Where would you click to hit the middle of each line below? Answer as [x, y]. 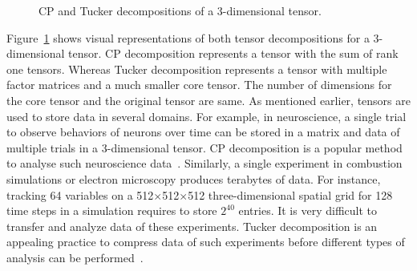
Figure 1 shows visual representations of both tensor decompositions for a [188, 37]
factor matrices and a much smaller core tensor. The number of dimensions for [199, 85]
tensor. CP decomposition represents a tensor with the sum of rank [233, 53]
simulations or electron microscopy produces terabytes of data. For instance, [194, 178]
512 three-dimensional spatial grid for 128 [290, 194]
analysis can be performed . [75, 257]
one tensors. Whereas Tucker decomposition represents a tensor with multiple [197, 69]
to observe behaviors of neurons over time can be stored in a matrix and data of [203, 132]
